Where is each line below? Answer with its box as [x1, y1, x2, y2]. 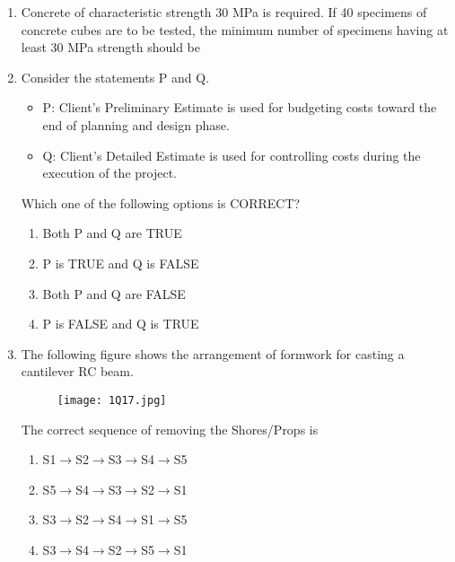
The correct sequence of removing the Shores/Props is [21, 419, 319, 438]
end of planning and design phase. [42, 115, 230, 134]
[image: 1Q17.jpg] [57, 393, 167, 407]
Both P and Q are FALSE [42, 284, 186, 303]
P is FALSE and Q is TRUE [42, 314, 199, 333]
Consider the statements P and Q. [21, 67, 210, 86]
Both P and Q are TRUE [42, 224, 182, 242]
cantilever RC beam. [21, 362, 134, 381]
